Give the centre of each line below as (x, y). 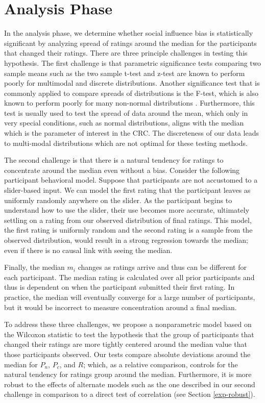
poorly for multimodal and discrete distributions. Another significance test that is (132, 83)
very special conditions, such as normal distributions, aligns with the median (124, 123)
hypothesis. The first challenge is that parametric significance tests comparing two (133, 62)
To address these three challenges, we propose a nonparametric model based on (128, 324)
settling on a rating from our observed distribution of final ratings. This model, (128, 220)
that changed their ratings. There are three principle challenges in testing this (126, 53)
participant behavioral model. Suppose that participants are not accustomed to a (131, 180)
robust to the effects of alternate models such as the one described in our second (130, 384)
